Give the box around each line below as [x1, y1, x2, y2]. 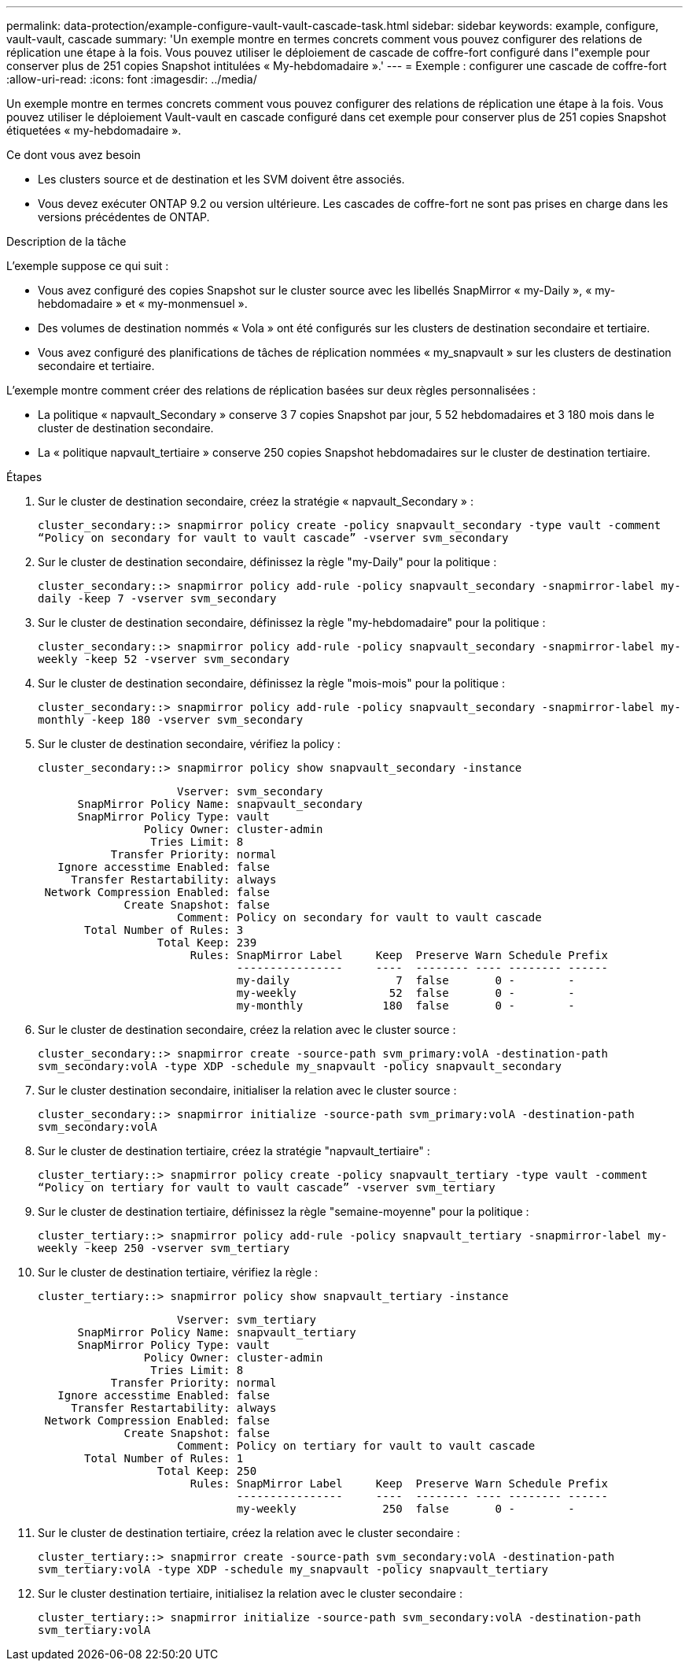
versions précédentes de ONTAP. [38, 210, 210, 224]
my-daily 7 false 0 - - [236, 974, 575, 987]
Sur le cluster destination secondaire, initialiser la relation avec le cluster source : [38, 1084, 457, 1097]
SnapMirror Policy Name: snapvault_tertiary [77, 1326, 356, 1339]
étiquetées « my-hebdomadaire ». [6, 124, 182, 137]
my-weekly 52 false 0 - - [236, 987, 575, 999]
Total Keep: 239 [157, 936, 257, 949]
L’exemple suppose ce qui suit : [6, 259, 169, 272]
